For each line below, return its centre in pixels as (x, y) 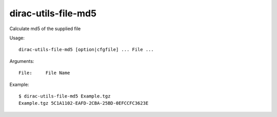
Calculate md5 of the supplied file (45, 29)
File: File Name (44, 73)
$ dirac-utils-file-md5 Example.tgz (65, 96)
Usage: (17, 38)
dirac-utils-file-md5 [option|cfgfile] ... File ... (86, 50)
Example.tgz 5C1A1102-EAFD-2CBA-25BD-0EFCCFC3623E (84, 103)
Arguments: (22, 61)
